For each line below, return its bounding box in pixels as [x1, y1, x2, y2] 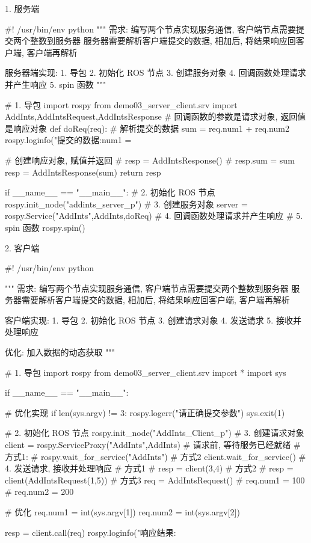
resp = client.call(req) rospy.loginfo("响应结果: [5, 526, 176, 538]
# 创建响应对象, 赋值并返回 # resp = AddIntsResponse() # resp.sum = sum [5, 153, 295, 166]
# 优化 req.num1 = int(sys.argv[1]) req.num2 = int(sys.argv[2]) [5, 506, 240, 518]
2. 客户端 [5, 241, 40, 254]
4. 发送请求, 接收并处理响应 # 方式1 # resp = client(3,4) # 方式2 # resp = [5, 462, 294, 474]
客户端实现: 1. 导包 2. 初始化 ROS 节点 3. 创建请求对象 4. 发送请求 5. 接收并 [5, 313, 301, 326]
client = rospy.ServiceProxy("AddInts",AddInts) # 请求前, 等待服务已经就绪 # [5, 438, 301, 451]
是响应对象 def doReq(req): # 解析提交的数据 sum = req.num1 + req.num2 [5, 121, 289, 134]
